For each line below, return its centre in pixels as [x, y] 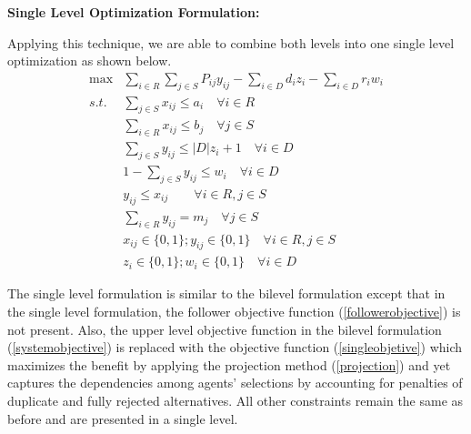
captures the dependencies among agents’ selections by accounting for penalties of [235, 383]
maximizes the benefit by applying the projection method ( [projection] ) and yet [229, 364]
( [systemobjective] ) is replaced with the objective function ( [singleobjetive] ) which [235, 347]
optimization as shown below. [90, 61]
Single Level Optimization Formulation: [134, 12]
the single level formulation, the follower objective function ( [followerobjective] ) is [234, 312]
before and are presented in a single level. [123, 418]
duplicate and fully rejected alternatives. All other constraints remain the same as [235, 400]
